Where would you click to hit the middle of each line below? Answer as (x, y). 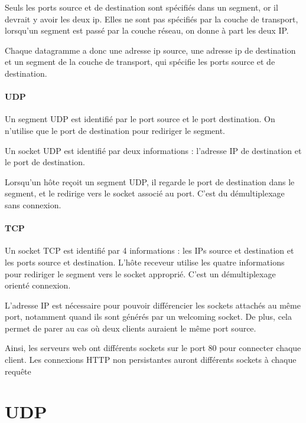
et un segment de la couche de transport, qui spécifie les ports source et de (140, 62)
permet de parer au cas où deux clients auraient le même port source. (131, 328)
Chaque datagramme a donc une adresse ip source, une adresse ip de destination (150, 50)
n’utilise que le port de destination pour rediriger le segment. (115, 130)
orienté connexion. (38, 285)
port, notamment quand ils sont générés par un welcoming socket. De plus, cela (148, 317)
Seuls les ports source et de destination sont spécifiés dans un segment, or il (141, 7)
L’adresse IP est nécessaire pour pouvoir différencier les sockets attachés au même (153, 305)
